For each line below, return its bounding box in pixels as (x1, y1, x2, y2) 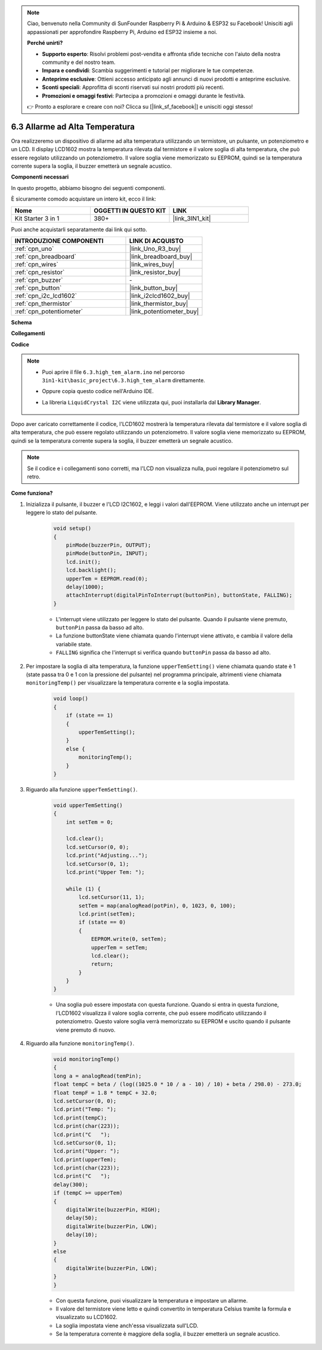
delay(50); (66, 1214, 98, 1222)
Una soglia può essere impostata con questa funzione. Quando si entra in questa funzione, (55, 1001, 279, 1008)
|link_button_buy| (129, 284, 178, 292)
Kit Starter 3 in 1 (14, 214, 60, 222)
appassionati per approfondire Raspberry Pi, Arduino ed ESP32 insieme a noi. (27, 28, 218, 35)
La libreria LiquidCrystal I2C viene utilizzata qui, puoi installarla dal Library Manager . (42, 398, 261, 406)
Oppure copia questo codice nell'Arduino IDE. (42, 388, 154, 395)
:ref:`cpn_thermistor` (14, 299, 73, 308)
